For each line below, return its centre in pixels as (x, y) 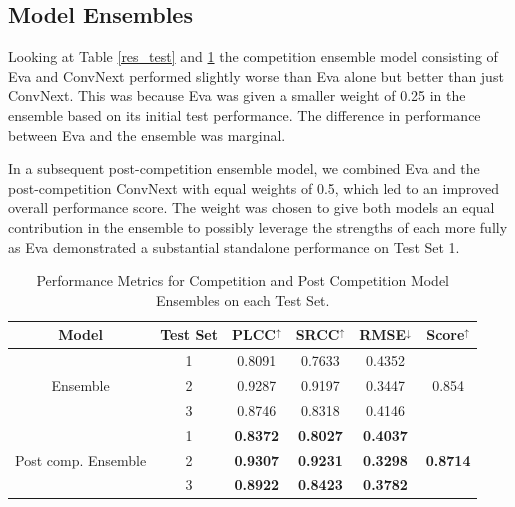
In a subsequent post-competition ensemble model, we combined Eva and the (244, 168)
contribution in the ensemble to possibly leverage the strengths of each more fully (258, 226)
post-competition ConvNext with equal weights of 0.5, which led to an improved (253, 187)
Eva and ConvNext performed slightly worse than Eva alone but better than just (256, 75)
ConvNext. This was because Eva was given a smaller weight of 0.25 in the (237, 95)
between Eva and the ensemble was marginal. (147, 134)
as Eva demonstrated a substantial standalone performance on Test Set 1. (234, 246)
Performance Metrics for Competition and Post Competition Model (243, 280)
